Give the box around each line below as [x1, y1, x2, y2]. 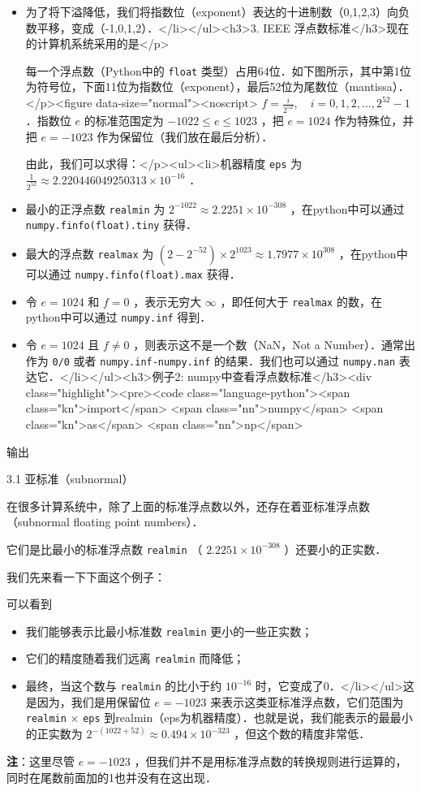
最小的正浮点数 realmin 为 [25, 200, 165, 217]
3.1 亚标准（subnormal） [6, 470, 134, 487]
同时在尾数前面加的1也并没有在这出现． [6, 768, 217, 785]
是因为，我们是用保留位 [25, 693, 151, 710]
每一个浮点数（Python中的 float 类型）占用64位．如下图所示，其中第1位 [25, 62, 411, 79]
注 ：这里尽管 [6, 753, 75, 769]
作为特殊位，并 [334, 111, 415, 128]
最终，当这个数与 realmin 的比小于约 [25, 677, 222, 694]
